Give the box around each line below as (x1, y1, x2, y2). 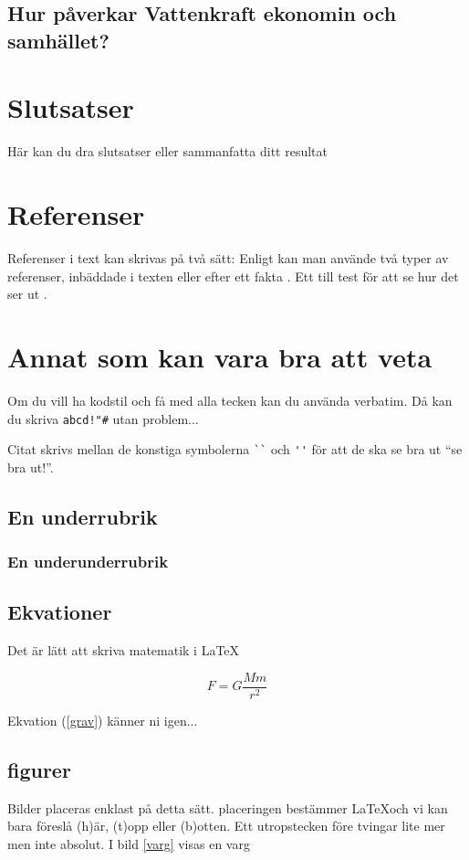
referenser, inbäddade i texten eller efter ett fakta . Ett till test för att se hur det (7, 266, 459, 285)
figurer (7, 755, 71, 783)
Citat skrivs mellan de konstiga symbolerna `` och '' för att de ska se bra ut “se (7, 440, 463, 459)
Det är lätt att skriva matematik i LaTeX (7, 641, 240, 660)
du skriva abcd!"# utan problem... (7, 409, 199, 428)
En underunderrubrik (7, 550, 169, 573)
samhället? (7, 26, 109, 54)
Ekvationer (7, 598, 112, 626)
